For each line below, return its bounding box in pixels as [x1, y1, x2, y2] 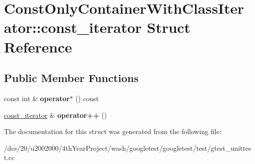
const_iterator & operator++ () [4, 109, 107, 120]
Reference [4, 36, 72, 56]
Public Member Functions [4, 70, 139, 85]
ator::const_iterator [4, 17, 142, 37]
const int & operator [4, 93, 70, 103]
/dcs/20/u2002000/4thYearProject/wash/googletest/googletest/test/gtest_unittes [4, 142, 252, 153]
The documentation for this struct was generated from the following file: [4, 126, 222, 137]
